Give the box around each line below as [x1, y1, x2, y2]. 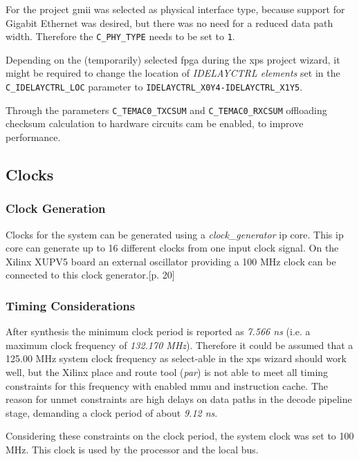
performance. [6, 129, 61, 144]
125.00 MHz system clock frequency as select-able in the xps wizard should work [6, 351, 347, 366]
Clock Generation [6, 200, 106, 217]
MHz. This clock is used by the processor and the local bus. [6, 442, 259, 456]
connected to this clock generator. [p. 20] [6, 267, 175, 282]
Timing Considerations [6, 297, 136, 314]
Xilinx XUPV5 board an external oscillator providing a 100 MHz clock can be [6, 254, 336, 268]
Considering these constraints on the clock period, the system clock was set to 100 [6, 429, 354, 443]
